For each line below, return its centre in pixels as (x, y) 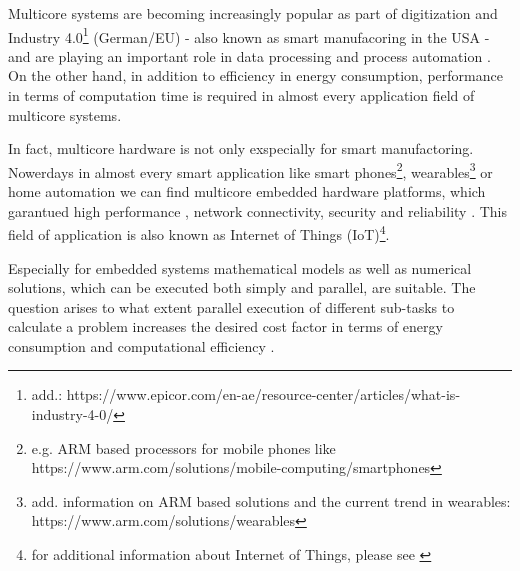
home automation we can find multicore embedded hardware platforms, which (247, 191)
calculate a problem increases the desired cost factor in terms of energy (225, 326)
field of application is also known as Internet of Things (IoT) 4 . (199, 232)
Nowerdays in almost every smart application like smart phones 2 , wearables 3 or (250, 170)
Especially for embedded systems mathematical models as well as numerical (240, 267)
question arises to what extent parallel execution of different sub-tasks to (231, 306)
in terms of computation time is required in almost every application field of (241, 95)
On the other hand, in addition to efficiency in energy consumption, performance (255, 75)
